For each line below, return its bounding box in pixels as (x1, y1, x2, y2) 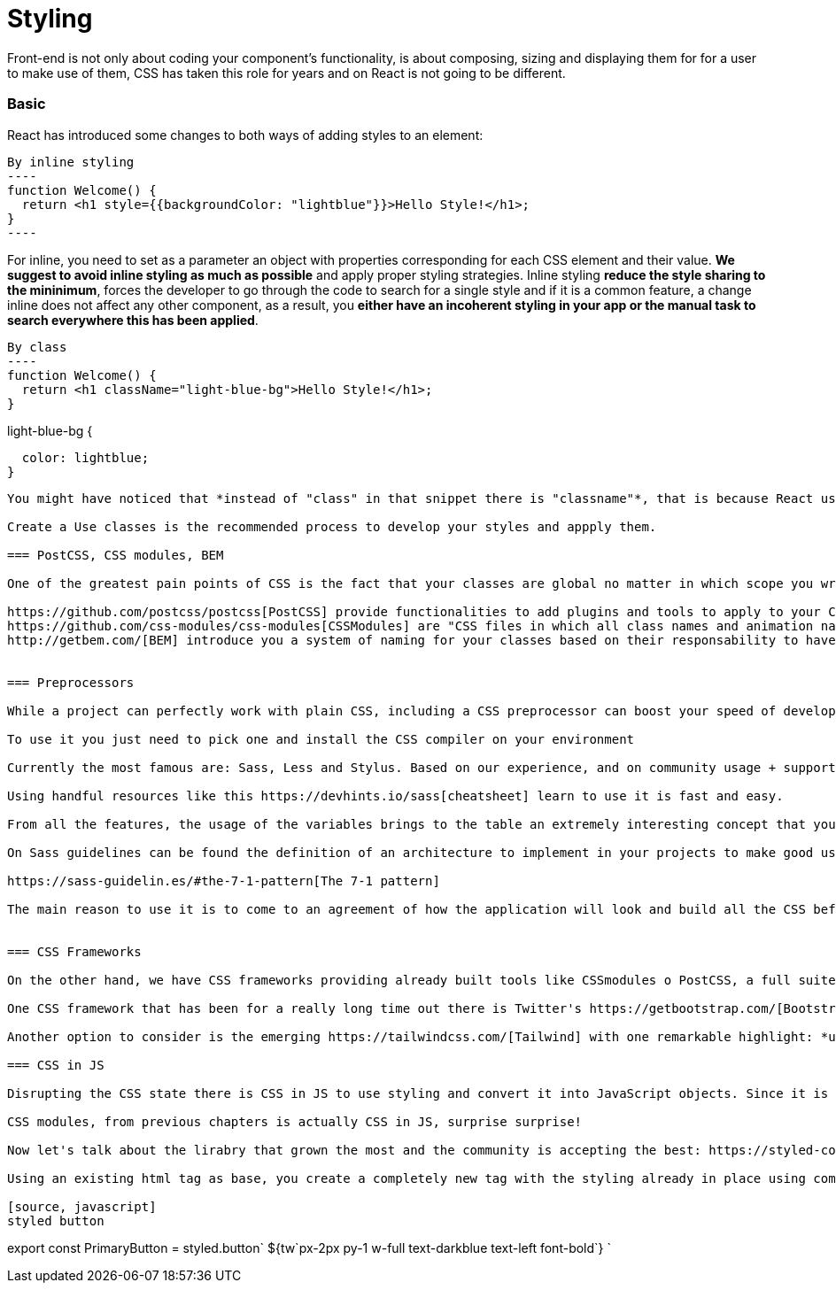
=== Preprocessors (7, 675, 135, 690)
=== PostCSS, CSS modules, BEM (7, 547, 224, 562)
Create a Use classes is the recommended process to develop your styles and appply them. (7, 519, 657, 534)
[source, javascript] (7, 1199, 157, 1214)
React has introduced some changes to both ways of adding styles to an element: (7, 127, 484, 143)
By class (7, 339, 67, 354)
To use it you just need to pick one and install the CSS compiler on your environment (7, 731, 635, 746)
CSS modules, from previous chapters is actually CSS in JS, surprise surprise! (7, 1114, 583, 1129)
